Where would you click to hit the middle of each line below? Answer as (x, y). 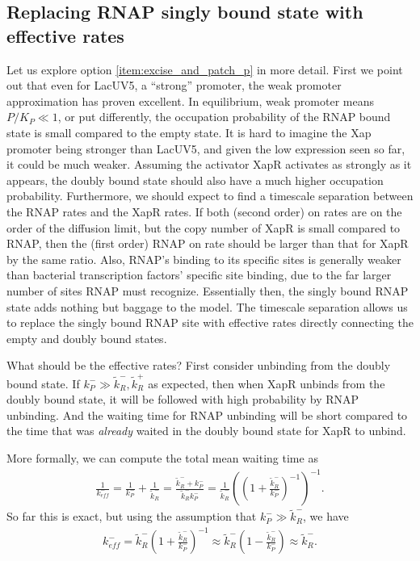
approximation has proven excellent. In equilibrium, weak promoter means (190, 100)
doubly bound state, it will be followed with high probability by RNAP (183, 399)
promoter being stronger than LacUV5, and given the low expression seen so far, (206, 148)
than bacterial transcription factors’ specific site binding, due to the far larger (199, 275)
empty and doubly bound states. (87, 338)
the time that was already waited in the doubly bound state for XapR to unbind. (206, 431)
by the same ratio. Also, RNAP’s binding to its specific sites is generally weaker (204, 259)
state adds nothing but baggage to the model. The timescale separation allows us (207, 306)
